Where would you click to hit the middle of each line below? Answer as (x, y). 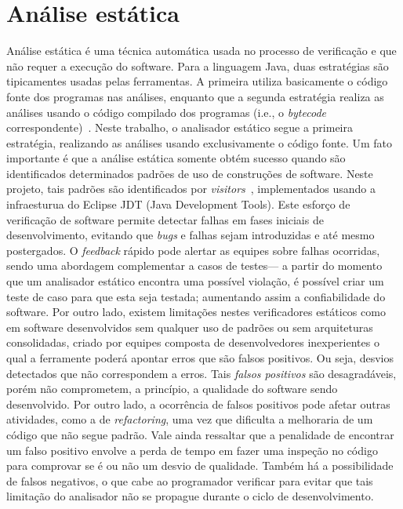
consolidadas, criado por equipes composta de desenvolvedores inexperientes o (193, 342)
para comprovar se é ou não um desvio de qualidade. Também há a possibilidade (200, 465)
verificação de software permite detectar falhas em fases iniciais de (165, 219)
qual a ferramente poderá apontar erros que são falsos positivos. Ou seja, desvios (200, 358)
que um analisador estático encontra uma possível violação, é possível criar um (195, 281)
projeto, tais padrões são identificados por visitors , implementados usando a (191, 189)
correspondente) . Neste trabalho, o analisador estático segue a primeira (180, 127)
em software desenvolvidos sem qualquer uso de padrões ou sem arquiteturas (190, 327)
